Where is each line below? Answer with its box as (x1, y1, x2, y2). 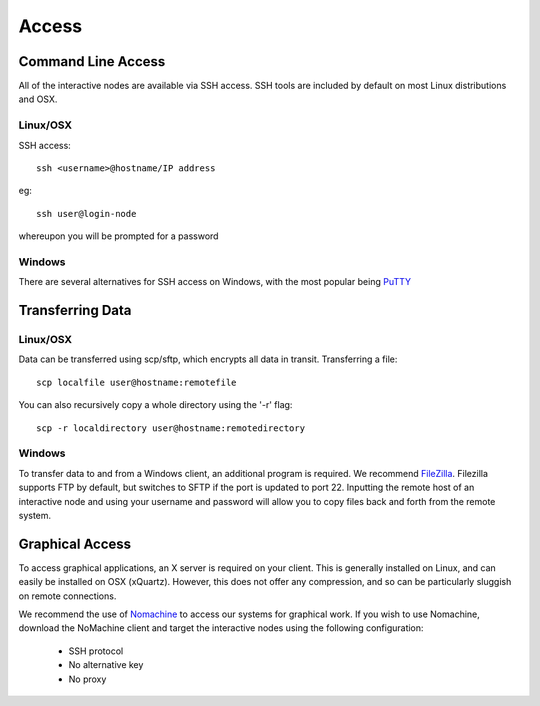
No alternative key (68, 659, 144, 671)
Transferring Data (18, 302, 132, 319)
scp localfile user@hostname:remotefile (36, 376, 237, 388)
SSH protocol (68, 645, 124, 657)
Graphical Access (18, 535, 132, 552)
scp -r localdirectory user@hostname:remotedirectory (36, 422, 305, 434)
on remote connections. (18, 590, 117, 602)
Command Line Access (18, 53, 166, 70)
